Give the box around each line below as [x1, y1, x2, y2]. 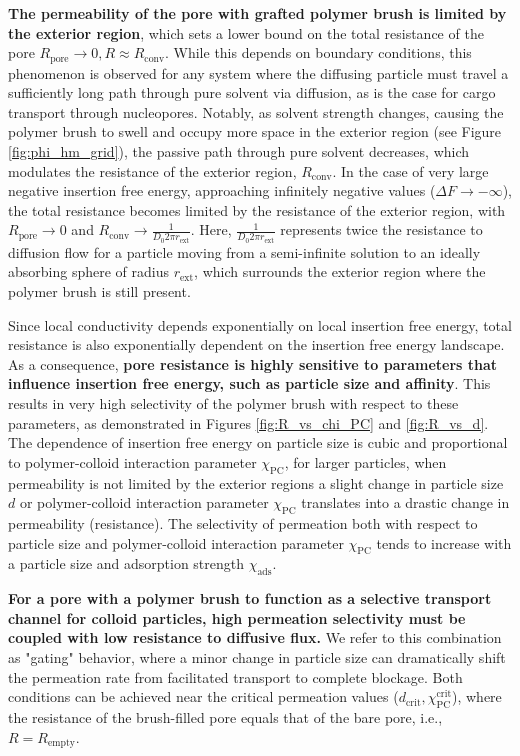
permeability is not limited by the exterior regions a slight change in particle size [8, 472, 504, 493]
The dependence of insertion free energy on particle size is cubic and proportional [8, 432, 508, 453]
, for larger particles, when [284, 451, 447, 472]
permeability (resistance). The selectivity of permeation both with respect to [8, 512, 478, 533]
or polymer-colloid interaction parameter [19, 492, 269, 513]
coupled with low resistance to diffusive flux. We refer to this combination [8, 627, 502, 648]
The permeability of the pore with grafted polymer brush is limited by [8, 3, 507, 23]
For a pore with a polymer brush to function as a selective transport [8, 588, 492, 609]
